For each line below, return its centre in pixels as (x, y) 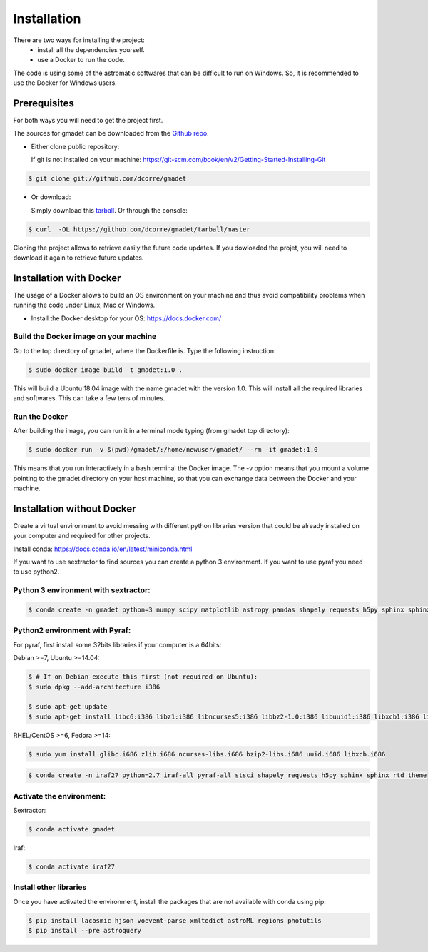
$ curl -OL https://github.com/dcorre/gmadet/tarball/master (139, 229)
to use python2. (36, 572)
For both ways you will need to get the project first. (88, 121)
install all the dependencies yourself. (91, 49)
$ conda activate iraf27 (72, 866)
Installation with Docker (67, 278)
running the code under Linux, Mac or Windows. (84, 305)
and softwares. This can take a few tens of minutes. (89, 398)
